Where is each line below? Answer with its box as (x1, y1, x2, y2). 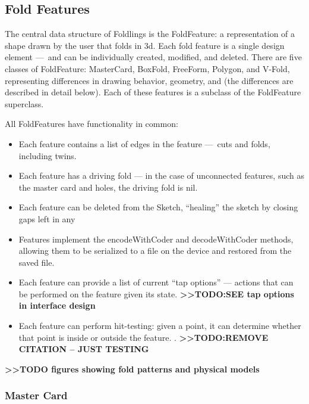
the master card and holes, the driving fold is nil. (18, 181, 198, 193)
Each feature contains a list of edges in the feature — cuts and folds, (18, 137, 270, 150)
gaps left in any (18, 212, 75, 225)
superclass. (5, 97, 44, 110)
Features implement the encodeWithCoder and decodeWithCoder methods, (18, 232, 294, 245)
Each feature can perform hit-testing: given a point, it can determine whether (18, 319, 301, 332)
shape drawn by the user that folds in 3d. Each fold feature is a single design (5, 39, 285, 51)
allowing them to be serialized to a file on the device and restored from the (18, 244, 292, 257)
